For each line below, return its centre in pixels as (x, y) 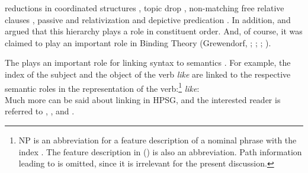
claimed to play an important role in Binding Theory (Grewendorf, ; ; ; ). (138, 42)
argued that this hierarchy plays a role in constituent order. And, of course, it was (154, 31)
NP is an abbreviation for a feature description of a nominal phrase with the (158, 140)
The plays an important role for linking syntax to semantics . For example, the (148, 63)
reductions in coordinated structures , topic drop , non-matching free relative (145, 8)
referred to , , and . (40, 111)
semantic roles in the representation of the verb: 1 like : (102, 87)
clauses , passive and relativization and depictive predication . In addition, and (148, 19)
